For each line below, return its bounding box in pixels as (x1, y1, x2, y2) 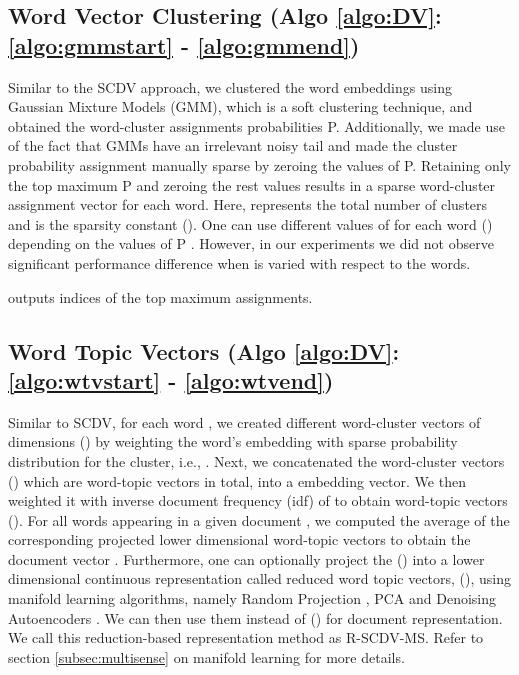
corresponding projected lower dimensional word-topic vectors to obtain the (8, 529, 471, 550)
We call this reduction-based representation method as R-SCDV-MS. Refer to (8, 627, 484, 648)
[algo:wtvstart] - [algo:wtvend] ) (8, 364, 334, 395)
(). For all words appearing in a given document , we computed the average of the (8, 509, 510, 530)
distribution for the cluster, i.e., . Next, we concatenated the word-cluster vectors (8, 450, 505, 471)
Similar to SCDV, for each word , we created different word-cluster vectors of (8, 411, 481, 432)
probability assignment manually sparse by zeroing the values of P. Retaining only (8, 154, 511, 175)
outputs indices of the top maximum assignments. (8, 286, 313, 307)
